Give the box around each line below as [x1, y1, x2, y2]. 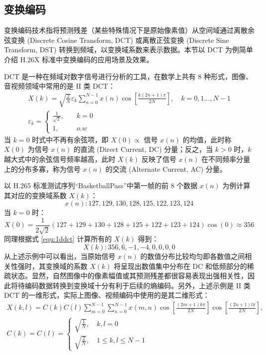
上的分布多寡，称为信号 [4, 163, 81, 174]
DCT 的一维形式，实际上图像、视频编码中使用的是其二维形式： [4, 290, 210, 300]
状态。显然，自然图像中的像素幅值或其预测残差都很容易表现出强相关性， [10, 270, 248, 281]
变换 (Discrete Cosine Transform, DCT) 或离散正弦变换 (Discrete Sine [10, 34, 229, 45]
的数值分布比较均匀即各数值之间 [140, 251, 245, 261]
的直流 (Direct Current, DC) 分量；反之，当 [73, 144, 213, 154]
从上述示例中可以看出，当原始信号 [4, 251, 115, 261]
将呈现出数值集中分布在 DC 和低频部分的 [113, 260, 247, 271]
